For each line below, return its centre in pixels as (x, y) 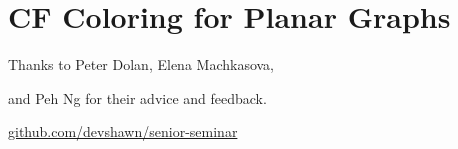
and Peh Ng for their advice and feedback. (137, 97)
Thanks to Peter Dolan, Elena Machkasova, (141, 64)
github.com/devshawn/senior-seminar (123, 131)
